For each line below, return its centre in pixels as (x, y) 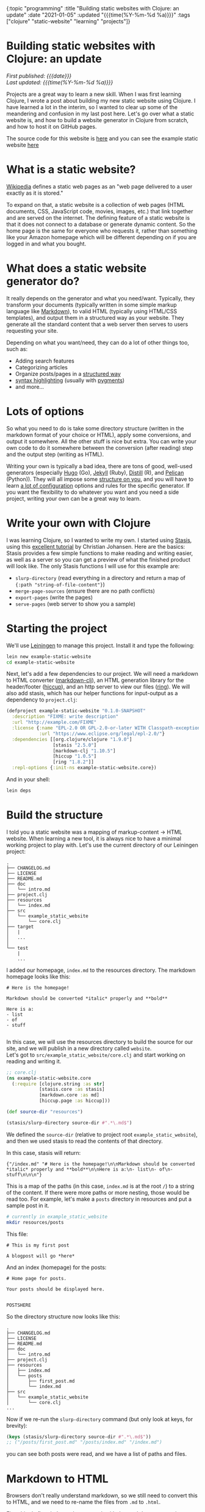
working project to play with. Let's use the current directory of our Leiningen (102, 845)
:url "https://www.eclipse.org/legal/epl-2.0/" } (102, 734)
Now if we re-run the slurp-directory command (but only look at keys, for (100, 1419)
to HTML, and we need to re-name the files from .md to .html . (83, 1502)
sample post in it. (28, 1205)
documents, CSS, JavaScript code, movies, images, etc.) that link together (100, 211)
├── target (20, 927)
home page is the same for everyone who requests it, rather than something (102, 231)
